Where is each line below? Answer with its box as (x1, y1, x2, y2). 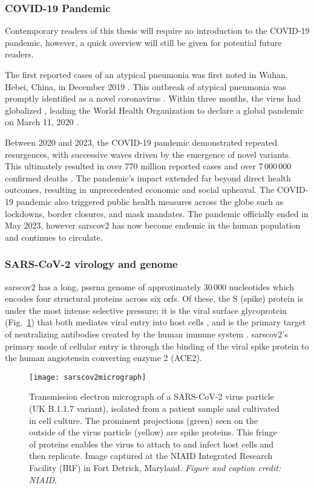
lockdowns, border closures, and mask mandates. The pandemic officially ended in (5, 207, 309, 220)
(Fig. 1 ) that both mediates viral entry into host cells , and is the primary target (5, 316, 306, 328)
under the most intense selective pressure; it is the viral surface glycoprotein (5, 304, 287, 316)
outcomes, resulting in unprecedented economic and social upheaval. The (5, 183, 275, 196)
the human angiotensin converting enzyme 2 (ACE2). (5, 351, 202, 364)
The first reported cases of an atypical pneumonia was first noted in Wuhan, (5, 68, 288, 80)
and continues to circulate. (5, 230, 103, 243)
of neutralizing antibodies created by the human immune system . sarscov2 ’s (5, 327, 288, 340)
